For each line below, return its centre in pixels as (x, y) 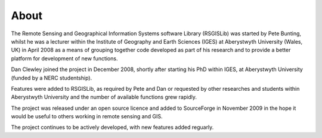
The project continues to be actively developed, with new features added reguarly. (112, 127)
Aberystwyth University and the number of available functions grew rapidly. (104, 97)
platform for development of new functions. (64, 58)
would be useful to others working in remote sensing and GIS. (87, 116)
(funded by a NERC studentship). (52, 78)
